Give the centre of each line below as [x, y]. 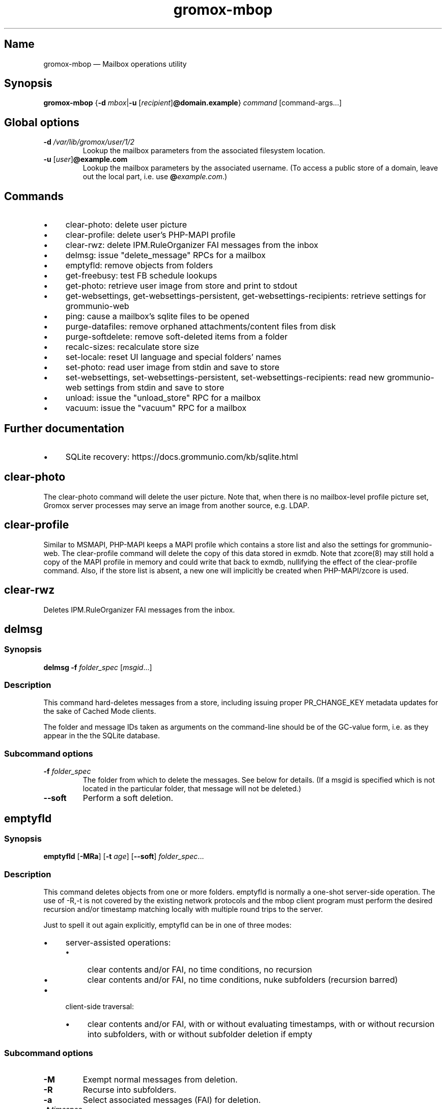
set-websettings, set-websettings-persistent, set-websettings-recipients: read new [225, 378]
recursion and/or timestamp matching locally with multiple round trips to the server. [183, 909]
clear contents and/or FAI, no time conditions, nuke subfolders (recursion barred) [243, 980]
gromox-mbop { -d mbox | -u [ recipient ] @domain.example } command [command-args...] [193, 103]
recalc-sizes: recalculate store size [132, 347]
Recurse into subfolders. [130, 1089]
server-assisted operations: [118, 943]
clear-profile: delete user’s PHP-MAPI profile [150, 235]
